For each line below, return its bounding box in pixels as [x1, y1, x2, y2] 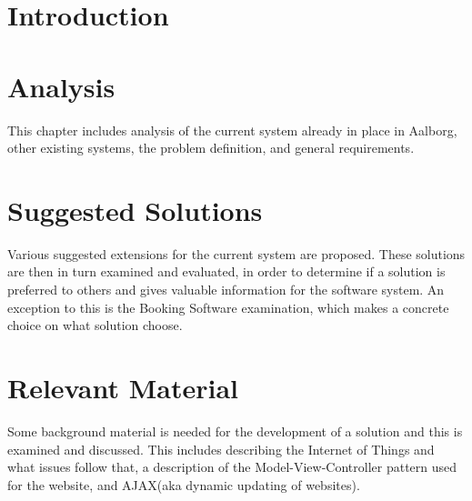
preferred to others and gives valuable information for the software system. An [7, 280, 445, 298]
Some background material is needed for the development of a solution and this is [7, 421, 463, 440]
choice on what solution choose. [7, 316, 183, 335]
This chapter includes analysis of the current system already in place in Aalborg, [7, 120, 457, 139]
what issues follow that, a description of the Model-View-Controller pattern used [7, 457, 457, 476]
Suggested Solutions [7, 191, 263, 228]
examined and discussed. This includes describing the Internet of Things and [7, 439, 435, 458]
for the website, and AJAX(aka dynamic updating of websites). [7, 475, 360, 494]
